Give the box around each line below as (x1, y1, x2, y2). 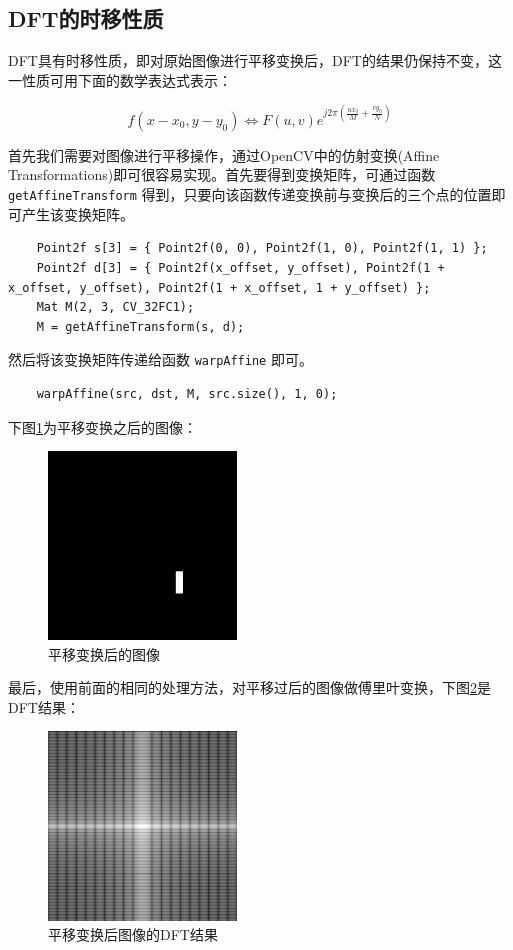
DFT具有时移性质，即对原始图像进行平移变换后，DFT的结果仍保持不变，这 (8, 50, 502, 71)
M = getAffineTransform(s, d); (36, 319, 245, 334)
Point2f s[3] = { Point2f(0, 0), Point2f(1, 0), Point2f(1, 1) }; (36, 241, 488, 256)
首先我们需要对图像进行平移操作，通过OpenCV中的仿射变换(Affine (8, 144, 440, 165)
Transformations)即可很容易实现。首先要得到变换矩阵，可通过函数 (8, 164, 436, 185)
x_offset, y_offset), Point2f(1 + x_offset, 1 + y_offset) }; (8, 280, 431, 295)
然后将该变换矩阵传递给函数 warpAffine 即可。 (8, 349, 313, 370)
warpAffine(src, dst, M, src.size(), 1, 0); (36, 386, 338, 401)
